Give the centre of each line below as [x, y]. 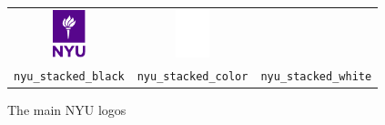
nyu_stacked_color [192, 77]
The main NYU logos [67, 110]
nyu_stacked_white [316, 77]
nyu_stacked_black [69, 77]
